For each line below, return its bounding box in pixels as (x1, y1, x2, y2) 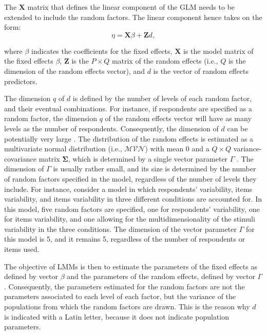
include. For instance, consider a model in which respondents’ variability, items (4, 183, 252, 194)
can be (227, 123, 248, 133)
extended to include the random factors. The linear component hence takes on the (4, 11, 262, 22)
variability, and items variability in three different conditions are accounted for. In (4, 193, 262, 204)
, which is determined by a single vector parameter (68, 153, 228, 164)
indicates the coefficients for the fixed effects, (31, 45, 173, 56)
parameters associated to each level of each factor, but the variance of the (4, 291, 236, 302)
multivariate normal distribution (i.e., (4, 143, 122, 154)
